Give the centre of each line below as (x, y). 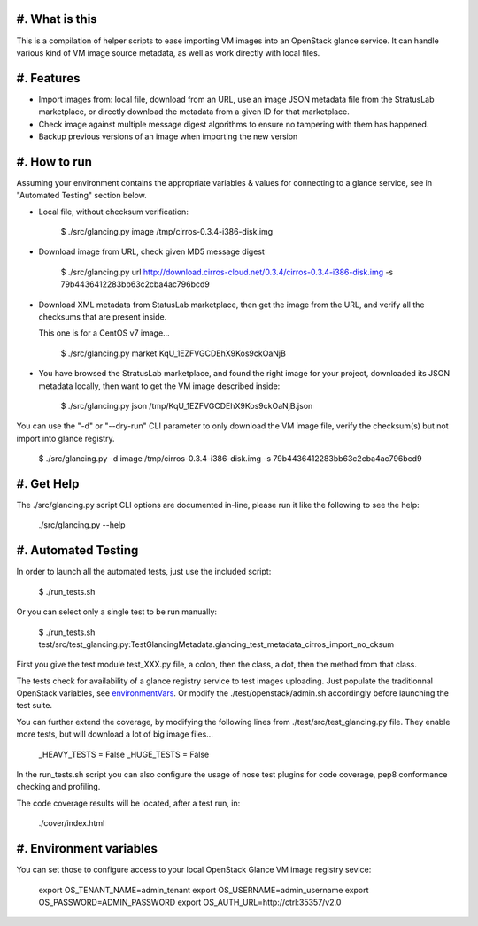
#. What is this (57, 19)
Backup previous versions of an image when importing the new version (168, 136)
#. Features (48, 78)
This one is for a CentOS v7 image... (104, 333)
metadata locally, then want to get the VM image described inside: (159, 386)
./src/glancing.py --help (82, 525)
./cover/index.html (72, 823)
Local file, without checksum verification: (114, 212)
